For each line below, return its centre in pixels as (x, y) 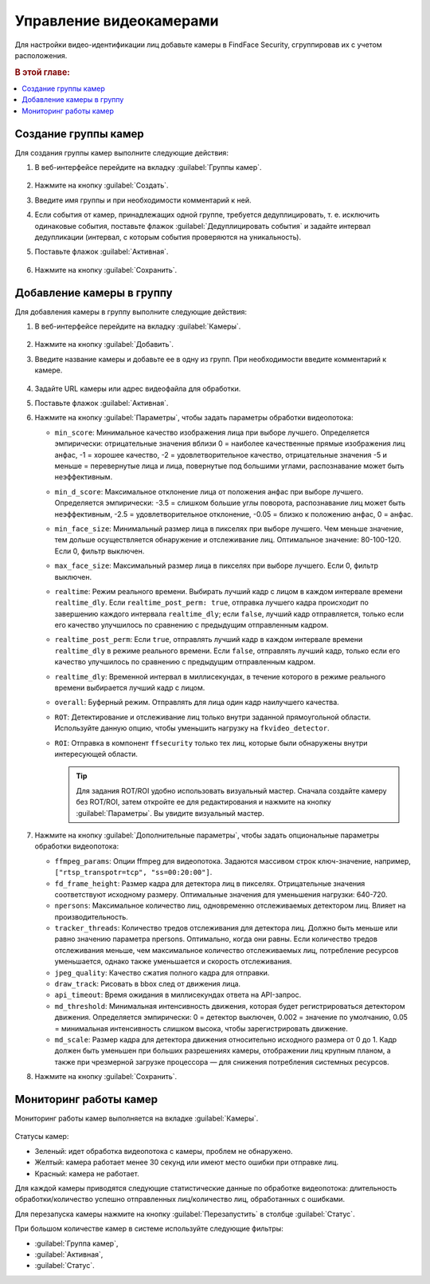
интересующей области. (96, 754)
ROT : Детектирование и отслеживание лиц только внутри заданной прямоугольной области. (213, 717)
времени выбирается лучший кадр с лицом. (130, 688)
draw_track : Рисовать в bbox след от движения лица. (148, 984)
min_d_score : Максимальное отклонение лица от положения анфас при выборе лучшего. (209, 491)
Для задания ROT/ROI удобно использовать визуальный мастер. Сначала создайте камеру (231, 790)
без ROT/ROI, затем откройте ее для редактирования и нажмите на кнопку (204, 802)
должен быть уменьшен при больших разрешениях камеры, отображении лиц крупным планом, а (223, 1051)
